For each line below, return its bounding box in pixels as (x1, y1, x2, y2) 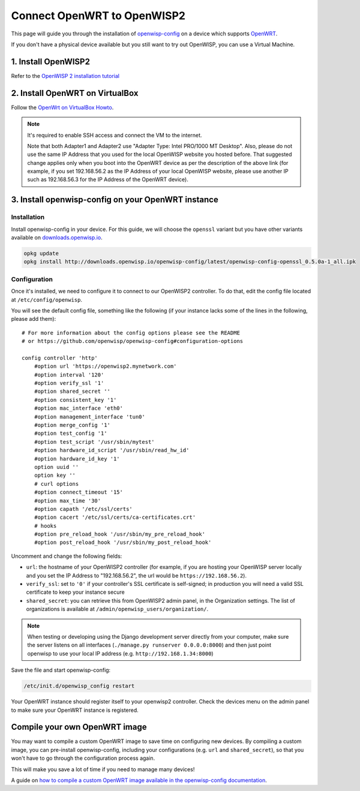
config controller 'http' (22, 354, 98, 361)
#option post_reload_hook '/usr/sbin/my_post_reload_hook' (34, 539, 212, 546)
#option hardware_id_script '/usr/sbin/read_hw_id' (34, 447, 190, 454)
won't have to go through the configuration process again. (11, 754, 155, 762)
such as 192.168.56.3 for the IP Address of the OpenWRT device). (27, 176, 188, 183)
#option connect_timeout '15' (34, 489, 123, 496)
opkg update (23, 250, 59, 257)
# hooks (34, 522, 57, 529)
